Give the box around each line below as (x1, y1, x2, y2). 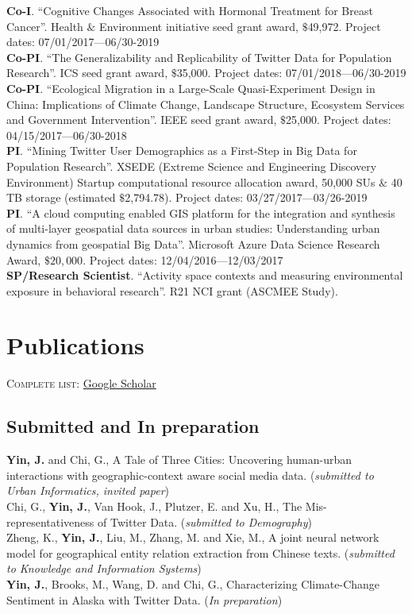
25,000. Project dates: (286, 111, 391, 128)
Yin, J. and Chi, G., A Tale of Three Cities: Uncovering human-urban (6, 451, 352, 468)
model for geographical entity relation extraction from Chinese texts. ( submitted (6, 544, 395, 561)
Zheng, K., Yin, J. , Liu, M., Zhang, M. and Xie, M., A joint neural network (6, 529, 379, 546)
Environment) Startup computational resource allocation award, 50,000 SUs (6, 173, 375, 190)
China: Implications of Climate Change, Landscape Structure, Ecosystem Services (6, 95, 405, 112)
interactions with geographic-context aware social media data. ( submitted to (6, 466, 374, 483)
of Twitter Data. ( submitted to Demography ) (98, 513, 313, 530)
